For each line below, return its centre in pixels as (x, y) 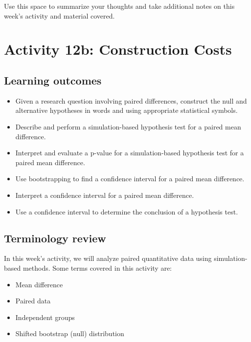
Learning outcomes (53, 80)
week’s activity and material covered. (59, 15)
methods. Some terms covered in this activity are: (97, 267)
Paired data (33, 301)
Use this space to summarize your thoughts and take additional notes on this (119, 6)
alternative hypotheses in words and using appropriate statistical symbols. (126, 110)
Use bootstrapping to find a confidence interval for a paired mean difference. (130, 179)
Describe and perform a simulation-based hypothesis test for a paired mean (128, 126)
